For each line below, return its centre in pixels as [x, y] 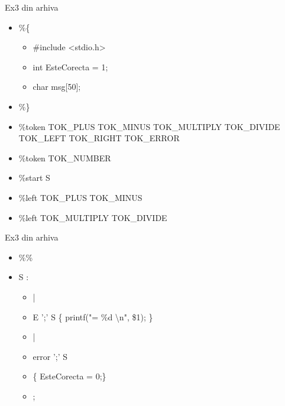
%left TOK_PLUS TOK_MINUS [80, 197]
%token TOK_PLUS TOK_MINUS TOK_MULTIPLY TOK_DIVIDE [149, 126]
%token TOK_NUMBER [65, 157]
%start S [34, 178]
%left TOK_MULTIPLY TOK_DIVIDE [93, 217]
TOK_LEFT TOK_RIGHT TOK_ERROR [99, 138]
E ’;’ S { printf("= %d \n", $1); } [93, 316]
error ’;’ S [50, 356]
